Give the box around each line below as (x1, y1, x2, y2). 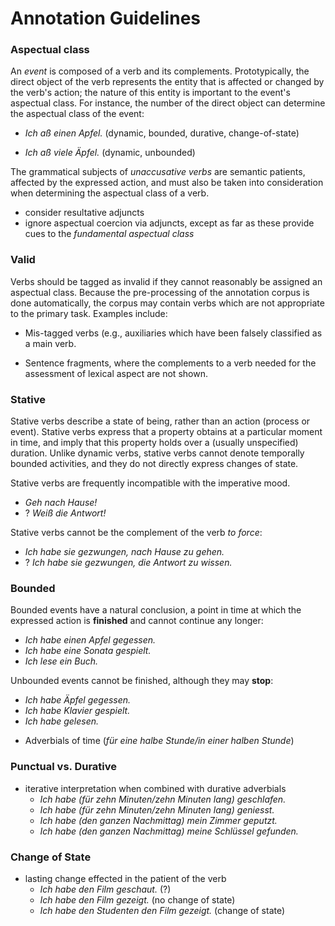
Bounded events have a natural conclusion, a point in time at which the (10, 604, 302, 616)
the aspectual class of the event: (10, 108, 145, 120)
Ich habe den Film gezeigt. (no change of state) (39, 893, 236, 906)
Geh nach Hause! (24, 497, 98, 509)
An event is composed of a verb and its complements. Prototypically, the (10, 65, 310, 77)
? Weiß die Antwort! (24, 507, 107, 519)
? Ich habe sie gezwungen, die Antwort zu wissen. (24, 557, 233, 569)
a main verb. (24, 337, 77, 349)
